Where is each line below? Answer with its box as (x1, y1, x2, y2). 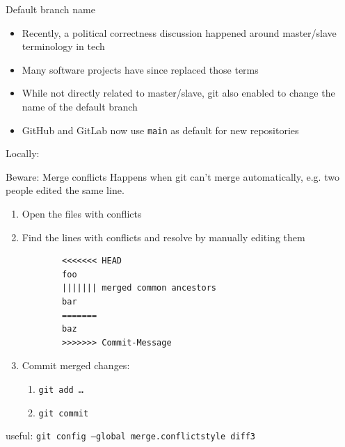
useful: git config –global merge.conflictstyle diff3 (6, 428, 256, 443)
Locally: (6, 146, 40, 161)
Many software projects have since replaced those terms (22, 62, 259, 76)
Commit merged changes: (22, 358, 130, 373)
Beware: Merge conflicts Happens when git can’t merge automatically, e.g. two (6, 169, 339, 184)
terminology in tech (22, 39, 105, 54)
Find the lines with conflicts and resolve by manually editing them (22, 229, 305, 244)
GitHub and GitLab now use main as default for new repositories (22, 122, 299, 137)
